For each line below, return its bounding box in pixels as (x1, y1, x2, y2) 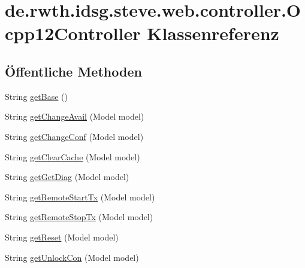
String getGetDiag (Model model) (5, 170, 129, 183)
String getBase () (5, 90, 68, 102)
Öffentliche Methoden (5, 62, 142, 80)
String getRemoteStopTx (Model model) (5, 211, 153, 223)
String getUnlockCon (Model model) (5, 251, 139, 263)
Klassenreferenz (147, 21, 279, 45)
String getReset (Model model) (5, 230, 119, 243)
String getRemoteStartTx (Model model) (5, 190, 155, 203)
